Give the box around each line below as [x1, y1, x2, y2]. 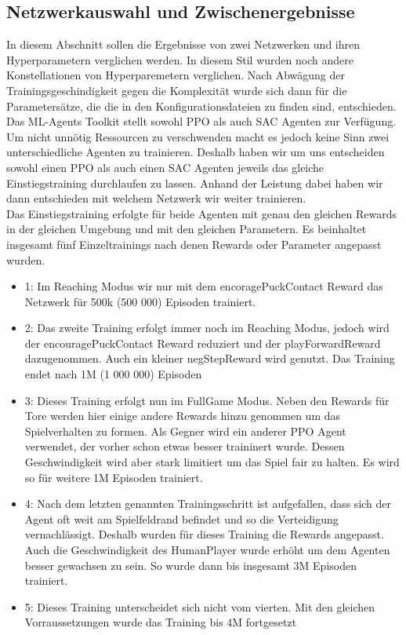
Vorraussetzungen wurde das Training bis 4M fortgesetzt [24, 614, 297, 630]
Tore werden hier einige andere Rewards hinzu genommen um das [24, 407, 341, 424]
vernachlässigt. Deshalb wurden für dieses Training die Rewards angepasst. [24, 526, 384, 542]
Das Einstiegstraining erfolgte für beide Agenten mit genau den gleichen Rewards [6, 205, 397, 221]
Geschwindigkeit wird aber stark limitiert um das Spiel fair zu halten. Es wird [24, 454, 400, 470]
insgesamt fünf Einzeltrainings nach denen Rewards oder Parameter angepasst [6, 235, 382, 252]
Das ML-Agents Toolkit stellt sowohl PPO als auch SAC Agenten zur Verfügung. [6, 113, 397, 130]
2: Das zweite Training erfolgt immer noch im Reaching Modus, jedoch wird [24, 319, 390, 336]
